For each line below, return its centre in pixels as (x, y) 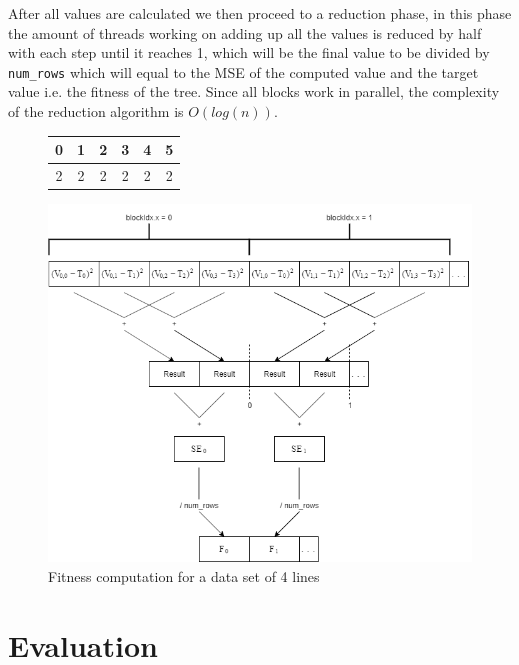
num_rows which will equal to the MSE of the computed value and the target (243, 71)
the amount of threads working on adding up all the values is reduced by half (245, 32)
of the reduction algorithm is (96, 111)
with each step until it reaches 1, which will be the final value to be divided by (249, 52)
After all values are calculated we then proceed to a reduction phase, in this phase (260, 13)
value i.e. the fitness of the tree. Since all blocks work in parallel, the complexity (254, 91)
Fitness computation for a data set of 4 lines (184, 575)
